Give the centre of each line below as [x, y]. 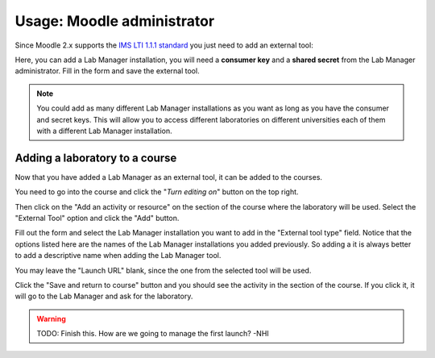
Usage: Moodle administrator [115, 21]
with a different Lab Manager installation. [104, 131]
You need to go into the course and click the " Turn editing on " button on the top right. [157, 192]
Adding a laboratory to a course [96, 158]
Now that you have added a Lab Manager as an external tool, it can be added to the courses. [168, 177]
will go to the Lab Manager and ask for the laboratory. [104, 296]
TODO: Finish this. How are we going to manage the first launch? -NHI [153, 334]
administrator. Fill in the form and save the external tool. [108, 71]
